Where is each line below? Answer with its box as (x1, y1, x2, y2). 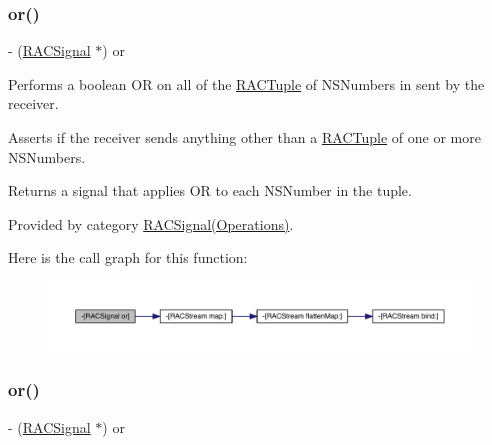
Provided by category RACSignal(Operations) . (8, 213, 294, 234)
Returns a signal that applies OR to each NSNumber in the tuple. (8, 180, 412, 201)
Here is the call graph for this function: (8, 247, 248, 268)
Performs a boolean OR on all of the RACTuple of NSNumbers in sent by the (8, 73, 485, 94)
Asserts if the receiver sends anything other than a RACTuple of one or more (8, 127, 481, 147)
